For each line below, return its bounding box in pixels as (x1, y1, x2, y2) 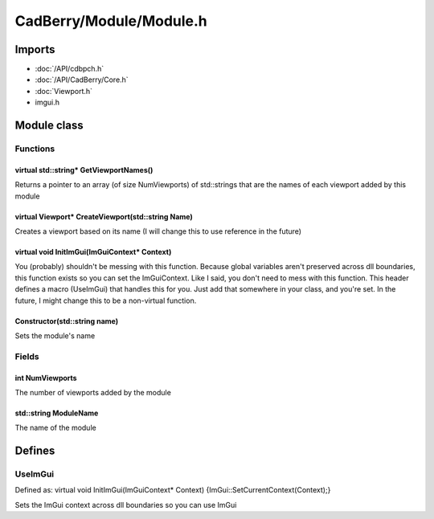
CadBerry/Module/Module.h (14, 12, 208, 30)
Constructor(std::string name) (14, 316, 119, 325)
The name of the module (14, 423, 96, 433)
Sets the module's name (14, 330, 96, 341)
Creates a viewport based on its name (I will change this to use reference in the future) (14, 226, 301, 236)
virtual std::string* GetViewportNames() (14, 165, 154, 174)
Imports (14, 43, 55, 56)
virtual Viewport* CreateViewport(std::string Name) (14, 211, 193, 221)
